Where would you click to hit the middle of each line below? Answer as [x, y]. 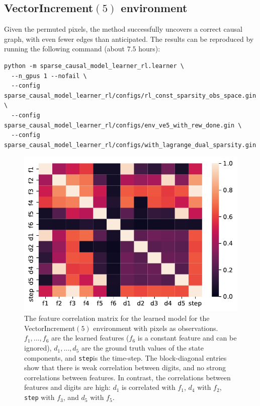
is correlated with [149, 387]
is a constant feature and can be [187, 338]
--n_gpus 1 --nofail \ [49, 76]
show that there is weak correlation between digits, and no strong [125, 367]
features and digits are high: [67, 387]
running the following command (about [65, 49]
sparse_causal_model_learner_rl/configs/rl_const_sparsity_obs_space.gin [130, 95]
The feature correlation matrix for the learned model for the [117, 318]
